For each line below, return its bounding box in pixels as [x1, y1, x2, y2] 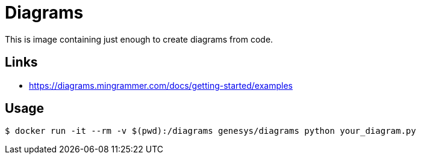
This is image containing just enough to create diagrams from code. [5, 34, 273, 44]
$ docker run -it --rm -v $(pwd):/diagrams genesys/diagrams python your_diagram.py [5, 126, 416, 136]
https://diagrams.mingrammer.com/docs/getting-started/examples [29, 80, 293, 91]
